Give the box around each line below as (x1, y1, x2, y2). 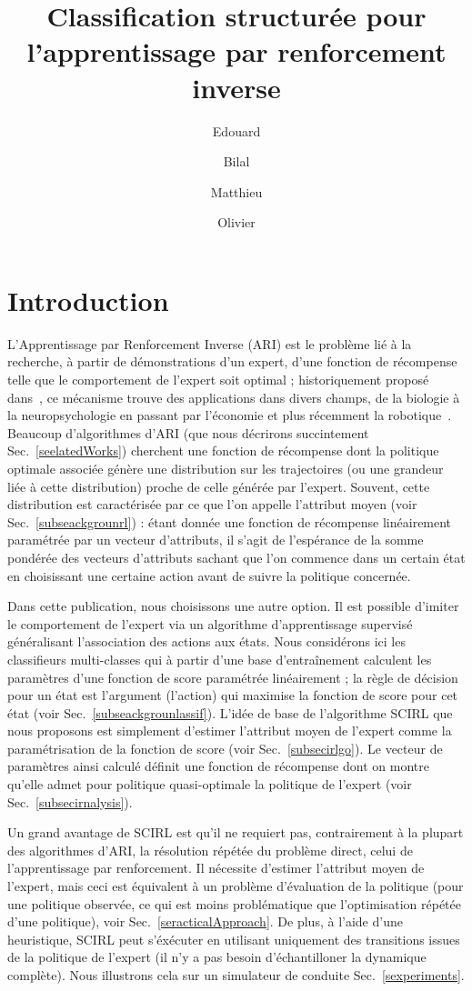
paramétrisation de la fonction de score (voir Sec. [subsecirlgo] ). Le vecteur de (7, 738, 443, 757)
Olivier (217, 213, 256, 232)
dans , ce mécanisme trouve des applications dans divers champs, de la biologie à (7, 387, 460, 406)
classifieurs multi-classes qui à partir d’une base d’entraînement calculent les (7, 649, 432, 668)
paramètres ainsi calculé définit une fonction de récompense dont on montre (7, 756, 429, 776)
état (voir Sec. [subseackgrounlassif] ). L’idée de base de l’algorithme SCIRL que (7, 703, 453, 722)
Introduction (7, 281, 169, 318)
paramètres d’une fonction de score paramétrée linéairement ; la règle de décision (7, 667, 458, 686)
